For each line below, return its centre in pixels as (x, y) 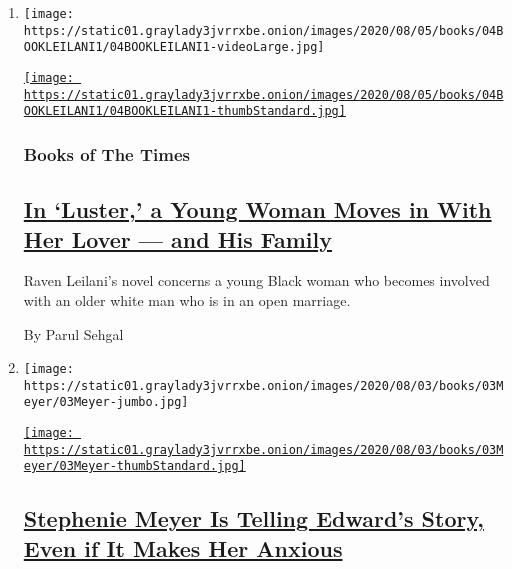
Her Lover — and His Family (178, 238)
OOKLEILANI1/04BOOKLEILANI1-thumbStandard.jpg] (184, 111)
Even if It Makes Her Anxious (183, 547)
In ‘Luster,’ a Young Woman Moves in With (257, 209)
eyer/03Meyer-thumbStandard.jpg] (134, 466)
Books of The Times (107, 153)
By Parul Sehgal (73, 333)
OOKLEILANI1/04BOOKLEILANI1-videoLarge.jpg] (174, 47)
